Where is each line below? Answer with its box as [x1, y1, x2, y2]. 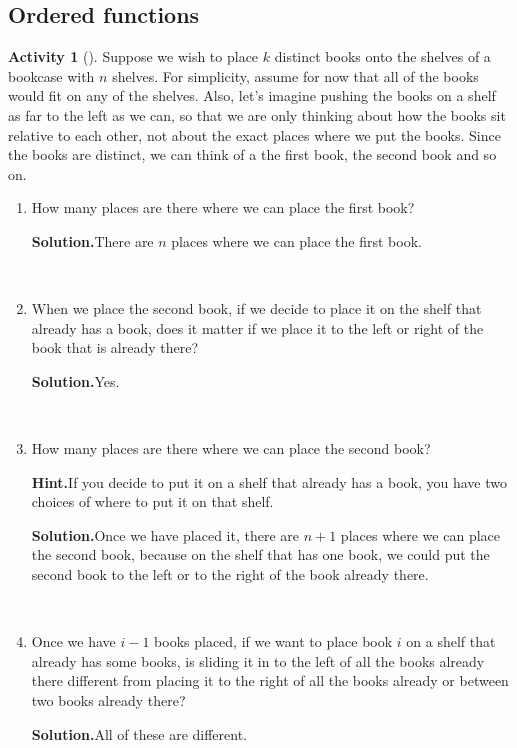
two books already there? [31, 690, 186, 711]
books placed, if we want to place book [154, 631, 393, 652]
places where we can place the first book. [171, 230, 422, 251]
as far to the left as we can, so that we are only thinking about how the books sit [8, 104, 506, 125]
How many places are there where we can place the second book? [31, 438, 431, 459]
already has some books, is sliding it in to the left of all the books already [31, 650, 485, 671]
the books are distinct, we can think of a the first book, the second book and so [8, 144, 497, 165]
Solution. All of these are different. [31, 723, 247, 744]
